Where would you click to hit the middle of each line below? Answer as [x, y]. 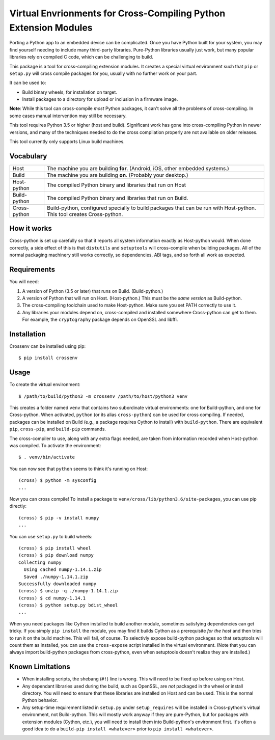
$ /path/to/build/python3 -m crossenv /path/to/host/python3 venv [103, 396]
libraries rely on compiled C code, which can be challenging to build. [81, 57]
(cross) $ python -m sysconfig [58, 481]
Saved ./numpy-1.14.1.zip [56, 577]
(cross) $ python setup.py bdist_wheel [68, 605]
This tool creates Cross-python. [85, 214]
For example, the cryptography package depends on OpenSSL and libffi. [100, 320]
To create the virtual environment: [45, 385]
